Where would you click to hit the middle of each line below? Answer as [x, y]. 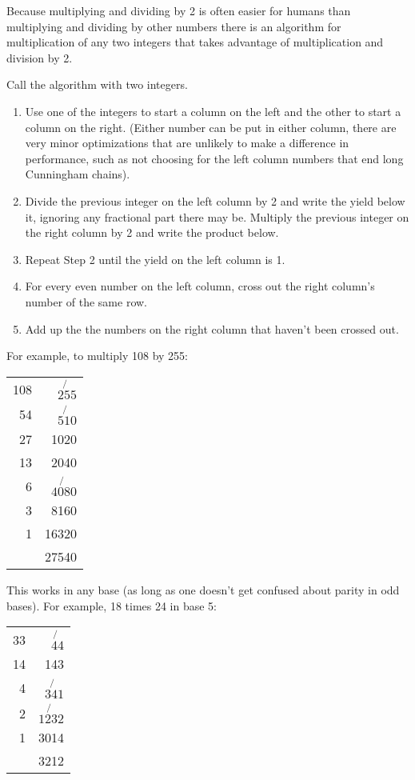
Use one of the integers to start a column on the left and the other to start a [213, 111]
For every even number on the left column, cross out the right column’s [200, 286]
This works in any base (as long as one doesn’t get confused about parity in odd [203, 590]
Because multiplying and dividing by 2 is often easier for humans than [179, 10]
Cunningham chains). [78, 174]
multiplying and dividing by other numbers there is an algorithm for [174, 26]
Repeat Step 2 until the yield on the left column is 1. [155, 259]
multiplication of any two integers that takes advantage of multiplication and [195, 42]
